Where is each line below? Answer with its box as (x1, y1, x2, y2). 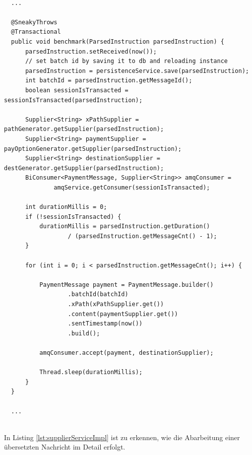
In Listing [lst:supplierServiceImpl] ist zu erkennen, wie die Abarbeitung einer (4, 432, 240, 442)
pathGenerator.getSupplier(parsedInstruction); (4, 126, 164, 133)
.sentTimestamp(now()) (67, 320, 143, 327)
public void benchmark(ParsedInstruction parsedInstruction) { (11, 38, 224, 45)
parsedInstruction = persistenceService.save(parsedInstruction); (25, 67, 249, 74)
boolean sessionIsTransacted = (25, 86, 128, 94)
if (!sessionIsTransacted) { (25, 213, 122, 220)
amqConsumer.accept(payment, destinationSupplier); (39, 349, 214, 356)
